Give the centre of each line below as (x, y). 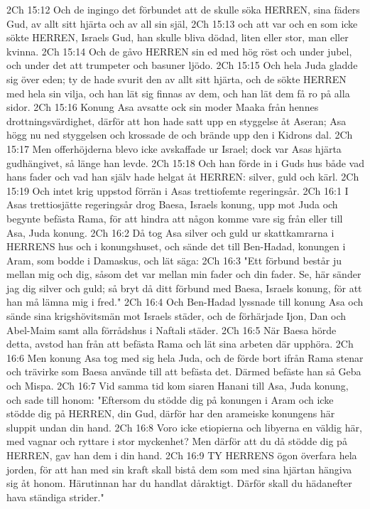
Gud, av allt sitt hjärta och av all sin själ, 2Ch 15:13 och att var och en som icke (182, 23)
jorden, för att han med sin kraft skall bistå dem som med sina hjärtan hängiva (179, 469)
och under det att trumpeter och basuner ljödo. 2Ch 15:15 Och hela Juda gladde (182, 65)
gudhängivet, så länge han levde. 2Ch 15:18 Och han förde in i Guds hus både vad (186, 162)
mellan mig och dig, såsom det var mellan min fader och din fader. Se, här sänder (184, 274)
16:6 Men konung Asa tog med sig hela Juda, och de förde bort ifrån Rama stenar (185, 357)
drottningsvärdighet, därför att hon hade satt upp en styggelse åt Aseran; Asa (176, 120)
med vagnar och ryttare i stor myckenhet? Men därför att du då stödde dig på (177, 441)
